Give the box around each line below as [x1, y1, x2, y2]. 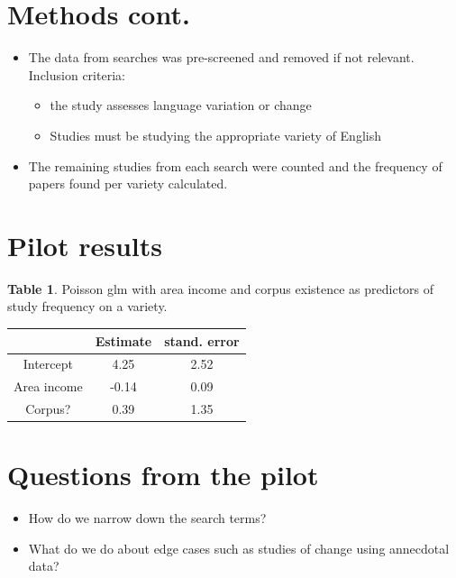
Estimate [95, 331, 152, 350]
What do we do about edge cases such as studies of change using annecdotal [28, 538, 450, 557]
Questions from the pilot [7, 456, 319, 493]
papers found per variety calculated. [28, 174, 228, 193]
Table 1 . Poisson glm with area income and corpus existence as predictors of [7, 279, 434, 298]
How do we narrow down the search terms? [28, 509, 267, 528]
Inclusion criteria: [28, 65, 125, 84]
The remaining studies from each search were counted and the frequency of [28, 156, 442, 175]
